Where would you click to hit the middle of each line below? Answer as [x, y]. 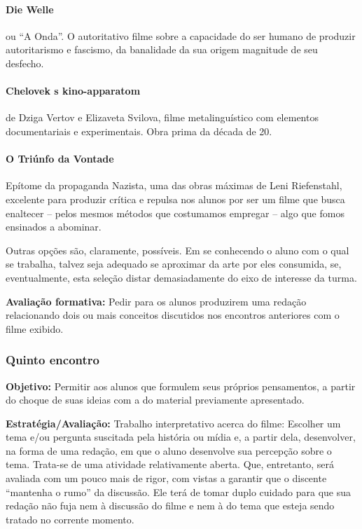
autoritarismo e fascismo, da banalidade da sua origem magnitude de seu [162, 49]
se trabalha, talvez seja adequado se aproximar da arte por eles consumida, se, [174, 264]
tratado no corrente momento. [70, 519]
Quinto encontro [53, 360]
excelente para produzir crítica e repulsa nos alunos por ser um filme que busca [175, 199]
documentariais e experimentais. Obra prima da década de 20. [139, 131]
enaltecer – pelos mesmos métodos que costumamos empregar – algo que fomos [175, 213]
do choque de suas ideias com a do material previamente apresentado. [155, 400]
